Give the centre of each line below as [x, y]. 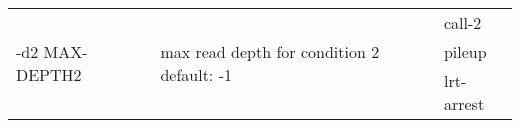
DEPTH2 [49, 74]
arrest [464, 103]
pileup [465, 51]
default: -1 [196, 74]
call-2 [462, 22]
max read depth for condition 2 [270, 51]
